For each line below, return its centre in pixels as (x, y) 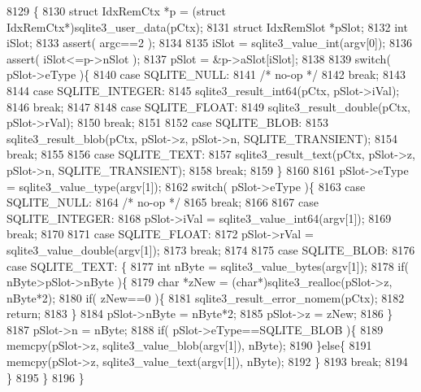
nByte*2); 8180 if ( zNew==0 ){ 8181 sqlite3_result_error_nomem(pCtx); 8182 (206, 297)
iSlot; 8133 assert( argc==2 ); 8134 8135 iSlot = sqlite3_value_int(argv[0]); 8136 (209, 43)
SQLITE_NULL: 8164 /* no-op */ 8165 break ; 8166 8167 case (163, 202)
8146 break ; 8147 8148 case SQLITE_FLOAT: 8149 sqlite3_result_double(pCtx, (208, 106)
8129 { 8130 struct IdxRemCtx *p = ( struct (116, 11)
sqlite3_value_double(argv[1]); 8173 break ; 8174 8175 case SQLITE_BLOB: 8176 (211, 249)
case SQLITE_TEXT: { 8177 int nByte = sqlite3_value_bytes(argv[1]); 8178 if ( (208, 266)
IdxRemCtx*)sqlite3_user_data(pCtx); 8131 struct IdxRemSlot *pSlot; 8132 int (207, 26)
